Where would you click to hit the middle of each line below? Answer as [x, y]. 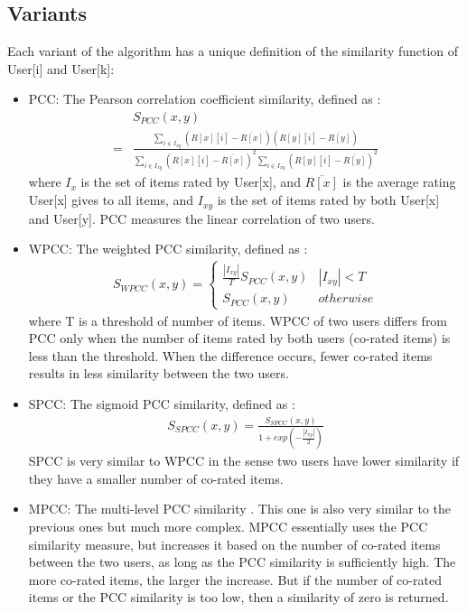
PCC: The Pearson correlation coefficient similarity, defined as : [205, 99]
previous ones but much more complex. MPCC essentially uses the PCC [228, 526]
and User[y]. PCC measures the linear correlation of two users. [201, 218]
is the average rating [399, 182]
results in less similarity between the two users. [159, 373]
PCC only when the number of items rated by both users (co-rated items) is [239, 338]
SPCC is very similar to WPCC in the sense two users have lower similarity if [244, 461]
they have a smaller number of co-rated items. [156, 478]
